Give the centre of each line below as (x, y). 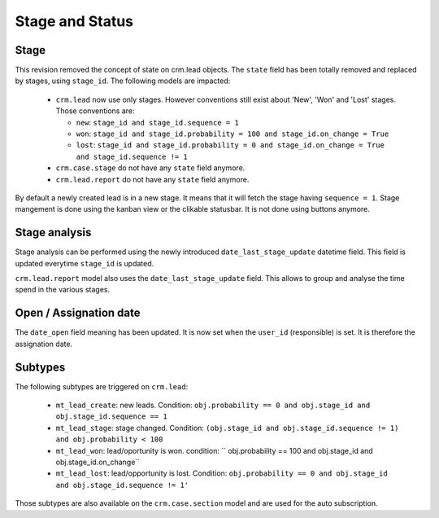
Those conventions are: (95, 111)
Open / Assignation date (78, 313)
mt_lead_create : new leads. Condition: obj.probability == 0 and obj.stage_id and (213, 405)
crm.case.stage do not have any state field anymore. (150, 168)
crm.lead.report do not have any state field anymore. (152, 179)
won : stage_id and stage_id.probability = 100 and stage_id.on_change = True (233, 134)
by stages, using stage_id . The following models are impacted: (123, 81)
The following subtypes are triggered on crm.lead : (102, 386)
